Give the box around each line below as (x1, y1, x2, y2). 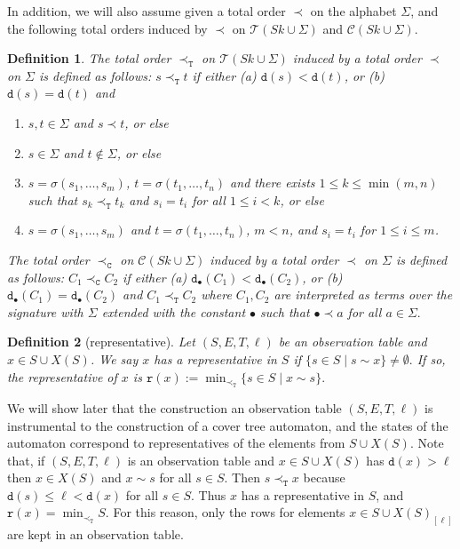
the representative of (7, 367, 117, 386)
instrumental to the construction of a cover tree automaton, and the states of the (7, 416, 448, 434)
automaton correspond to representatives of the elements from (7, 434, 345, 452)
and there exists (230, 173, 315, 192)
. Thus (190, 485, 226, 504)
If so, (416, 349, 446, 368)
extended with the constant (101, 302, 246, 321)
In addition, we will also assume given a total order (7, 2, 286, 20)
